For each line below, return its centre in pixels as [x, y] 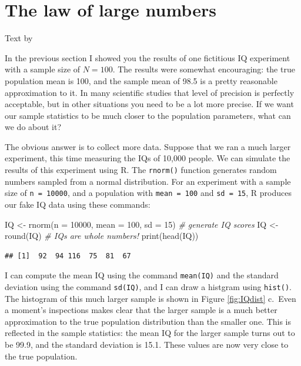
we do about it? [33, 127]
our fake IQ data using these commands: [78, 204]
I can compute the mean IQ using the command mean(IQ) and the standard [142, 275]
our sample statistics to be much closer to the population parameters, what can [148, 115]
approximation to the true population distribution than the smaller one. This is [148, 321]
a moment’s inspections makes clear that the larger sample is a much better [141, 310]
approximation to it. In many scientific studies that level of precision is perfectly [150, 92]
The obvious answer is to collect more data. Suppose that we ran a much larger [148, 146]
